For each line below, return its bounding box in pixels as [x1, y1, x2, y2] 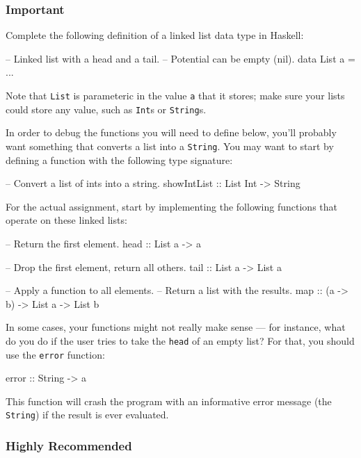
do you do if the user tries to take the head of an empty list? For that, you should [6, 333, 355, 347]
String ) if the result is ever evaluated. [6, 407, 169, 422]
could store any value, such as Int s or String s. [6, 101, 207, 116]
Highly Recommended [6, 436, 132, 454]
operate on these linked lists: [6, 213, 127, 227]
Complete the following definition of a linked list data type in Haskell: [6, 28, 304, 42]
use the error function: [6, 347, 105, 361]
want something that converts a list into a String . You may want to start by [6, 138, 334, 153]
